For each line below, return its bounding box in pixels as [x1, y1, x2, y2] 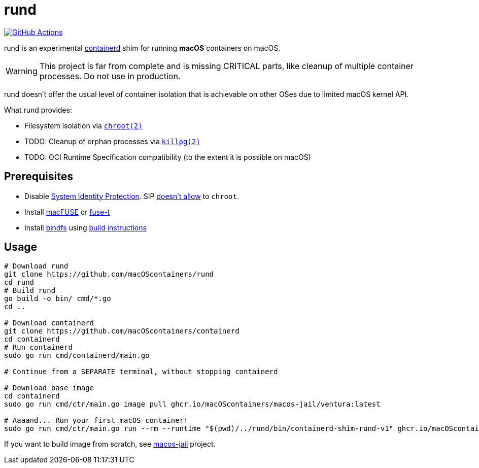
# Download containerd [4, 319, 94, 327]
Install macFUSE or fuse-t [24, 207, 110, 216]
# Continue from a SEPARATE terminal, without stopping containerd [4, 367, 278, 376]
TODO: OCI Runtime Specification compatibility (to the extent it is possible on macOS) [24, 152, 311, 161]
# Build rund [4, 286, 56, 295]
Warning [6, 65, 38, 76]
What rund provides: [4, 105, 72, 114]
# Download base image [4, 384, 94, 392]
